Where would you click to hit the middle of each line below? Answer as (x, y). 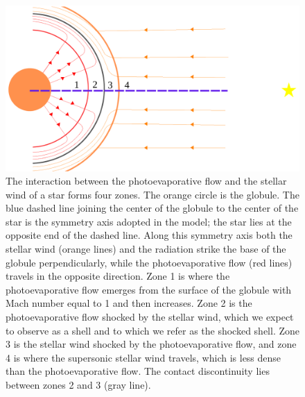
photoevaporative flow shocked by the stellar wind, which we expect (150, 317)
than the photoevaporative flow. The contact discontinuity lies (138, 371)
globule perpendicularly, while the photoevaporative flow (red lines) (149, 262)
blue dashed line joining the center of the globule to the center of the (152, 208)
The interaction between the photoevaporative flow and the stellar (146, 181)
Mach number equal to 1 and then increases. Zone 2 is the (129, 303)
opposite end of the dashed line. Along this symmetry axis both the (149, 235)
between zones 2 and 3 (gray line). (78, 385)
